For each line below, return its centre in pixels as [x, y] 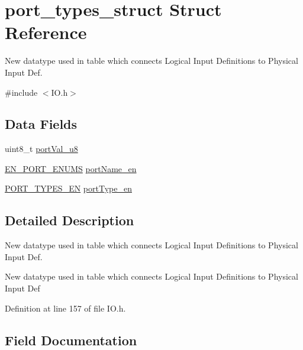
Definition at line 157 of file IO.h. [65, 308]
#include [21, 92]
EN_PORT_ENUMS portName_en [71, 168]
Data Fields [41, 124]
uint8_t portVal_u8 [41, 149]
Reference [46, 32]
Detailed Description [70, 220]
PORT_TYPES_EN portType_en [68, 188]
